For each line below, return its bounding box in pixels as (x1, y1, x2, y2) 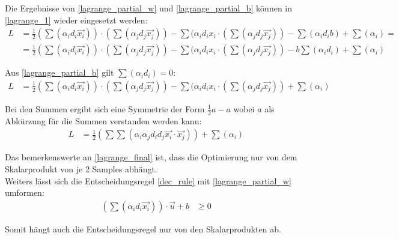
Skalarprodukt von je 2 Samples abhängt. (5, 162, 157, 175)
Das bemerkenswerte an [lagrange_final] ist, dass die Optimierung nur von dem (5, 151, 297, 163)
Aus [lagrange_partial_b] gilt (5, 66, 114, 79)
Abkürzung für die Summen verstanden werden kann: (5, 114, 202, 127)
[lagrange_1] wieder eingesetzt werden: (5, 13, 148, 26)
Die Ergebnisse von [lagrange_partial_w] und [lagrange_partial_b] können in (5, 2, 293, 14)
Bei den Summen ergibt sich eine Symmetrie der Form (5, 102, 205, 115)
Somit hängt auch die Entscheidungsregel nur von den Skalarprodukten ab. (5, 222, 281, 235)
